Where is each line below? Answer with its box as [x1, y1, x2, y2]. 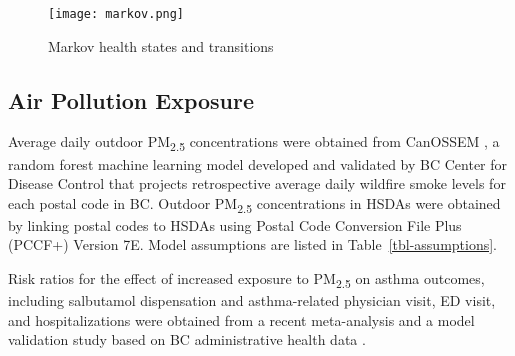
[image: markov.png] [48, 7, 185, 21]
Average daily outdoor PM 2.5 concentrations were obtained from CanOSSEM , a [8, 131, 500, 155]
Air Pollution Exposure [8, 84, 255, 115]
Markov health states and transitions [48, 35, 274, 56]
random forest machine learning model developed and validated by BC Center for [8, 153, 508, 174]
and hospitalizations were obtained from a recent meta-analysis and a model [8, 309, 475, 330]
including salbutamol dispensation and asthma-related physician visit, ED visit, [8, 290, 496, 311]
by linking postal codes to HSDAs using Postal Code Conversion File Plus [8, 214, 462, 235]
